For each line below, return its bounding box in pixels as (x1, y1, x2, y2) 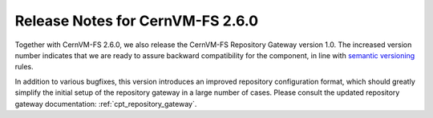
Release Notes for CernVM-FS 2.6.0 (14, 12, 259, 29)
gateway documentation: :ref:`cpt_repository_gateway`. (14, 99, 197, 108)
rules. (14, 62, 34, 72)
